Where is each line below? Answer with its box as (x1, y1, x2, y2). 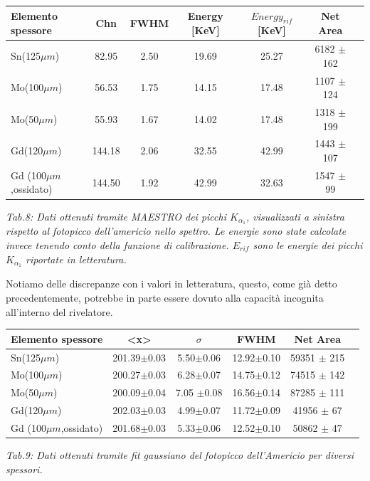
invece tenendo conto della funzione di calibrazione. (6, 238, 229, 253)
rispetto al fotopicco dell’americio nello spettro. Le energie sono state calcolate (6, 223, 347, 238)
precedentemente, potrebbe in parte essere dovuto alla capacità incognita (6, 290, 324, 305)
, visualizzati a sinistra (246, 208, 344, 223)
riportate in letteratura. (26, 251, 127, 266)
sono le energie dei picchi (253, 238, 363, 253)
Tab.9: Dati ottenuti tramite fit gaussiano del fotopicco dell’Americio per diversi (6, 448, 354, 462)
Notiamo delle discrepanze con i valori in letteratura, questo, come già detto (6, 276, 337, 291)
